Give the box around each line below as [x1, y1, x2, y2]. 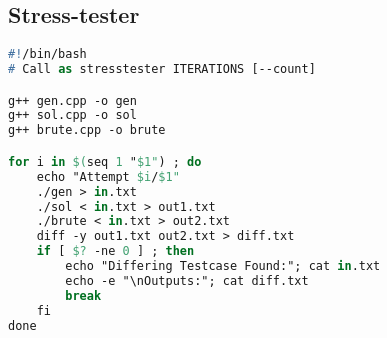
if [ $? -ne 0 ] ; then [36, 244, 195, 259]
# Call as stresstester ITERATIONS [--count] [8, 62, 316, 77]
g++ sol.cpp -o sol [8, 108, 137, 123]
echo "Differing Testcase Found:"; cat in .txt [65, 259, 381, 274]
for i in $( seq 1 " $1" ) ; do [8, 154, 202, 169]
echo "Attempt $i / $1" [36, 169, 180, 184]
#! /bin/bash [8, 47, 87, 62]
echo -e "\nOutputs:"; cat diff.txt [65, 273, 309, 288]
